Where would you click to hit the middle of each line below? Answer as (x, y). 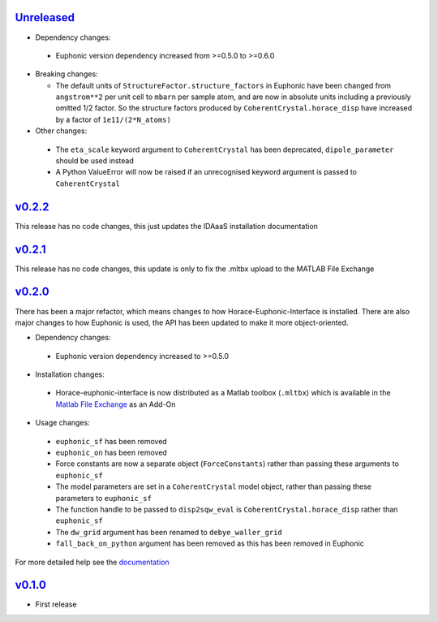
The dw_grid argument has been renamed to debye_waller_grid (169, 532)
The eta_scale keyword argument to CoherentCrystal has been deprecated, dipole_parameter (225, 149)
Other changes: (61, 131)
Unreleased (45, 17)
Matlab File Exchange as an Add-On (116, 404)
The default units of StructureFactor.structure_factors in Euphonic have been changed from (223, 85)
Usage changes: (62, 423)
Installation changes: (70, 374)
